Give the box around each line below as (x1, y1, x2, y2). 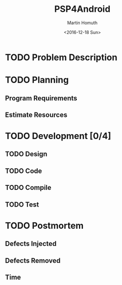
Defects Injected (5, 240, 57, 248)
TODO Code (5, 167, 43, 175)
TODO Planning (5, 74, 69, 86)
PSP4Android (54, 3, 111, 15)
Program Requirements (5, 94, 77, 102)
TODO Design (5, 150, 48, 158)
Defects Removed (5, 256, 61, 265)
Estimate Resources (5, 110, 68, 119)
